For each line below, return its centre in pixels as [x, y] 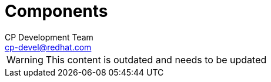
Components [56, 11]
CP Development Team [49, 37]
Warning [25, 59]
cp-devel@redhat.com [48, 47]
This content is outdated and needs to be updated [156, 59]
